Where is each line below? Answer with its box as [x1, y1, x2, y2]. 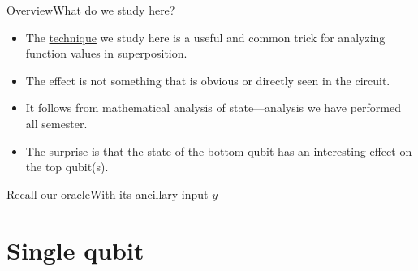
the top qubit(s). [25, 158, 109, 175]
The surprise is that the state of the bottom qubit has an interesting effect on [25, 142, 412, 159]
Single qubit [6, 233, 144, 266]
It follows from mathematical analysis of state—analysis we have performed [25, 99, 401, 116]
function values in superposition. [25, 45, 187, 62]
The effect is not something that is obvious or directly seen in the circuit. [25, 71, 390, 88]
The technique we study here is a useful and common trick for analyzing [25, 28, 386, 45]
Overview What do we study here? [6, 2, 175, 18]
